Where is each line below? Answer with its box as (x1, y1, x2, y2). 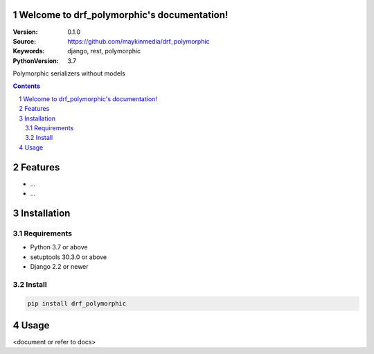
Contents (12, 82, 41, 90)
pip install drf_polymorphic (27, 299, 127, 308)
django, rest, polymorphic (67, 47, 141, 55)
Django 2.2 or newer (30, 263, 89, 271)
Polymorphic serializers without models (12, 69, 126, 78)
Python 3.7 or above (30, 243, 88, 251)
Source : (12, 37, 37, 45)
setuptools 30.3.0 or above (30, 253, 107, 261)
